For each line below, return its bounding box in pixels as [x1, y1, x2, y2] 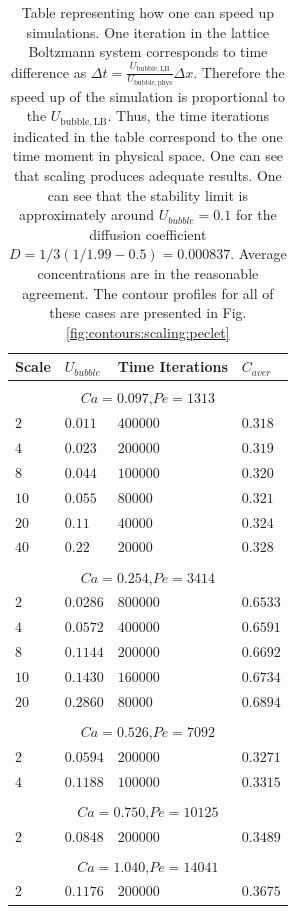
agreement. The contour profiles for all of [22, 282, 274, 303]
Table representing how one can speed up [21, 2, 274, 22]
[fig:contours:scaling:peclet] [66, 321, 230, 342]
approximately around [18, 204, 154, 225]
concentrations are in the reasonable [37, 262, 259, 283]
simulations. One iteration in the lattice [26, 21, 270, 42]
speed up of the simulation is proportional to [10, 85, 285, 106]
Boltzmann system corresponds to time [28, 41, 268, 62]
